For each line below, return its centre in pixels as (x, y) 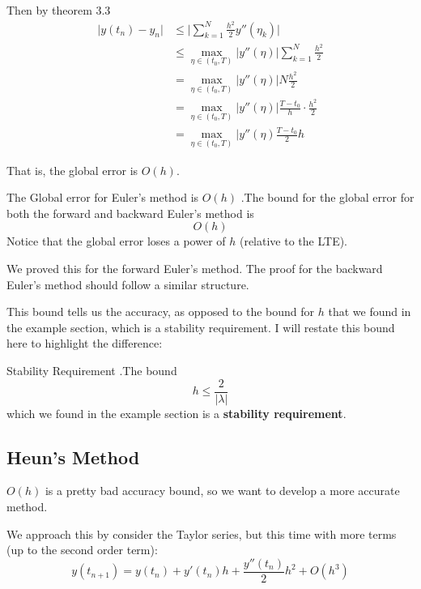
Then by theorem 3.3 (59, 10)
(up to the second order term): (82, 550)
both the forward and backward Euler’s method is (130, 213)
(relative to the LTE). (293, 241)
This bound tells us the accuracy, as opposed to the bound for (161, 312)
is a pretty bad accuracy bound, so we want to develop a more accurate (222, 491)
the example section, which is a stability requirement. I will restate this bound (201, 327)
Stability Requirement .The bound (92, 370)
